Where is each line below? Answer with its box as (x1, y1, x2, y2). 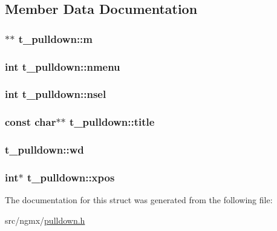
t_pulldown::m (18, 31, 93, 46)
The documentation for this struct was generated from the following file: (5, 194, 273, 206)
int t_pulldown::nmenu (5, 59, 120, 74)
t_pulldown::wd (5, 142, 84, 157)
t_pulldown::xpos (27, 169, 115, 184)
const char (5, 114, 56, 129)
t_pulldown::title (70, 114, 155, 129)
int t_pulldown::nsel (5, 86, 106, 102)
